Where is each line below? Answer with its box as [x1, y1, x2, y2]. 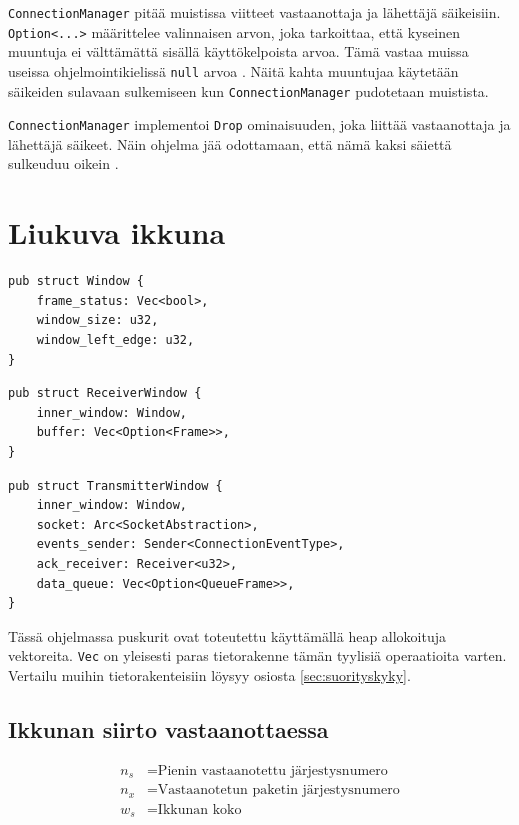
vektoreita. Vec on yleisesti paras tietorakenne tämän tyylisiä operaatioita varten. [8, 645, 507, 666]
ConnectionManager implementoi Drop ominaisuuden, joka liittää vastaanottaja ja [8, 114, 511, 135]
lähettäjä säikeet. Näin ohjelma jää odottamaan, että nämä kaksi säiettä [8, 133, 452, 154]
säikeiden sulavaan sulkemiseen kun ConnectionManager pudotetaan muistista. [8, 80, 489, 101]
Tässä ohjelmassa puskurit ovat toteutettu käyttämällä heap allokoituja [8, 625, 447, 646]
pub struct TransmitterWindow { [8, 478, 223, 493]
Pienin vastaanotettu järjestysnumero [157, 763, 388, 778]
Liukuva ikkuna [8, 212, 226, 253]
